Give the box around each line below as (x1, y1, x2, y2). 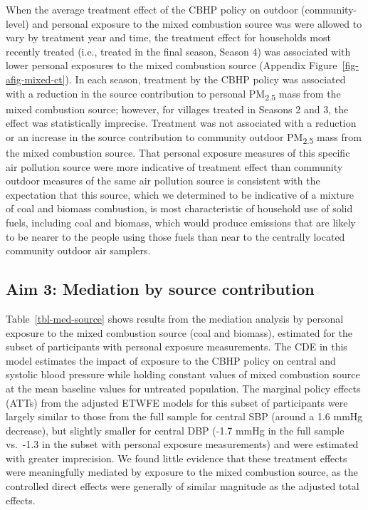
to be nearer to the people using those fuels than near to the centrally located (6, 229, 345, 244)
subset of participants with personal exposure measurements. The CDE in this (6, 339, 347, 354)
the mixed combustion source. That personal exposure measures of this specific (6, 145, 350, 160)
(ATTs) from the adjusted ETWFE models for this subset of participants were (6, 395, 348, 410)
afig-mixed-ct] (6, 71, 65, 86)
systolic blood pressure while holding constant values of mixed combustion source (6, 367, 360, 382)
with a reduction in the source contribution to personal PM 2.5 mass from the (6, 85, 341, 103)
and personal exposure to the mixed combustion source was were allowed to (32, 16, 362, 31)
